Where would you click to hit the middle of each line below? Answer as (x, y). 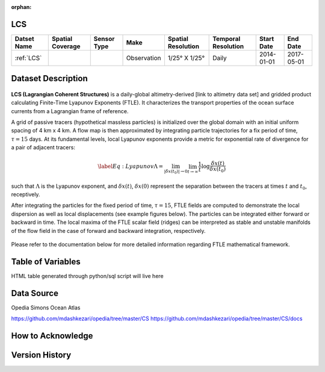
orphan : (21, 7)
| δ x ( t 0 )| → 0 (176, 172)
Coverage (66, 46)
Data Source (35, 293)
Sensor (104, 39)
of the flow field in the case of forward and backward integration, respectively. (108, 231)
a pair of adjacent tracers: (43, 147)
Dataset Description (49, 79)
